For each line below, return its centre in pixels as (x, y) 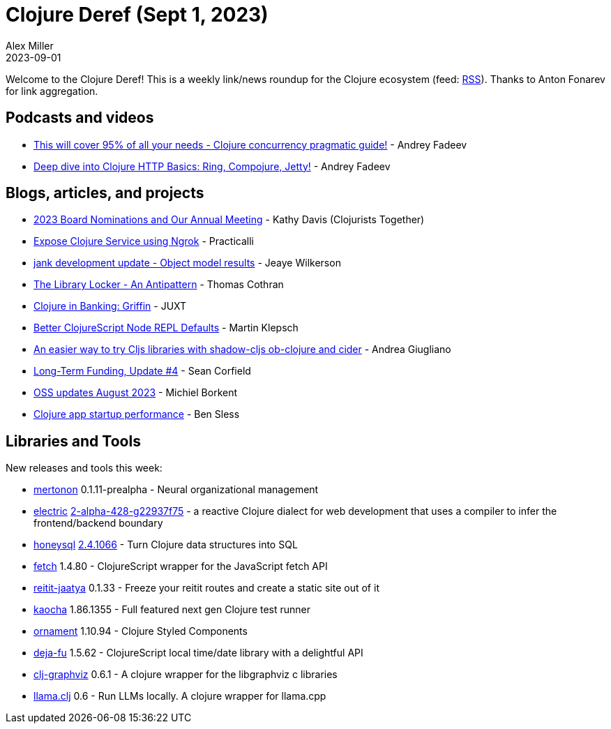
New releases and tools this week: (84, 468)
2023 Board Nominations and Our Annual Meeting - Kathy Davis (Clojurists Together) (229, 220)
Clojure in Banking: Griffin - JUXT (110, 306)
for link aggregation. (52, 91)
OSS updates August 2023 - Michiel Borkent (136, 393)
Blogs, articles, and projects (105, 193)
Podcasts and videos (80, 118)
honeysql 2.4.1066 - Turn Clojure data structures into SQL (166, 545)
